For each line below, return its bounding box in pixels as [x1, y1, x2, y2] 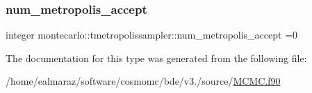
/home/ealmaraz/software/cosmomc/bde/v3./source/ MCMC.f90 [6, 74, 281, 88]
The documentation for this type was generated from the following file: [6, 50, 307, 65]
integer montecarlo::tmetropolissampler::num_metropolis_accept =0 [6, 28, 298, 42]
